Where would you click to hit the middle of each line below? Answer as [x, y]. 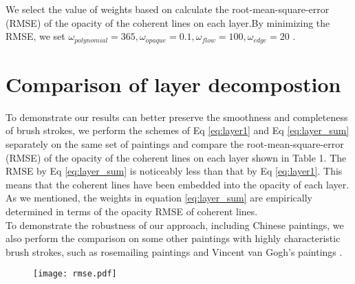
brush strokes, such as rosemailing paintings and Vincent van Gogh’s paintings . [174, 251]
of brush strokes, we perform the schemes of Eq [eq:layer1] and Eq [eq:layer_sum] [177, 130]
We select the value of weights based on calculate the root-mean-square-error [168, 9]
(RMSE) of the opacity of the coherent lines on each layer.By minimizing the [168, 22]
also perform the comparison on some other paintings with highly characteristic [173, 238]
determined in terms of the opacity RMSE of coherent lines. [132, 211]
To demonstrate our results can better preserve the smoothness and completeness [177, 117]
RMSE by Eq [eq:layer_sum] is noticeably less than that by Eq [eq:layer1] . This [174, 171]
